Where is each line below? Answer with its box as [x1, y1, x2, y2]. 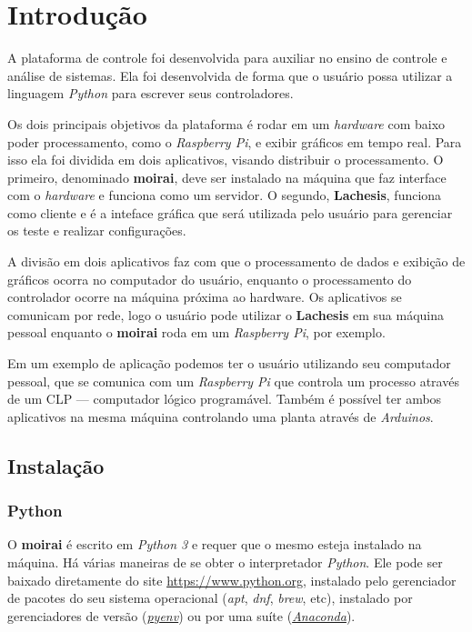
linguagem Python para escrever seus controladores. [7, 84, 294, 103]
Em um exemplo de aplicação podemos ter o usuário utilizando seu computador [7, 354, 451, 373]
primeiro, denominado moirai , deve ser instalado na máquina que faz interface [7, 167, 447, 186]
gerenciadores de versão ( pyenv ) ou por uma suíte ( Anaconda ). [7, 606, 356, 625]
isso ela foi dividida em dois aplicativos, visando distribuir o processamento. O [7, 150, 444, 169]
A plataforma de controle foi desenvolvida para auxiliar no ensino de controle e [7, 48, 447, 67]
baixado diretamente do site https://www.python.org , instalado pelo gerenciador [7, 570, 457, 589]
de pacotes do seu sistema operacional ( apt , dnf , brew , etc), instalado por [7, 588, 413, 607]
